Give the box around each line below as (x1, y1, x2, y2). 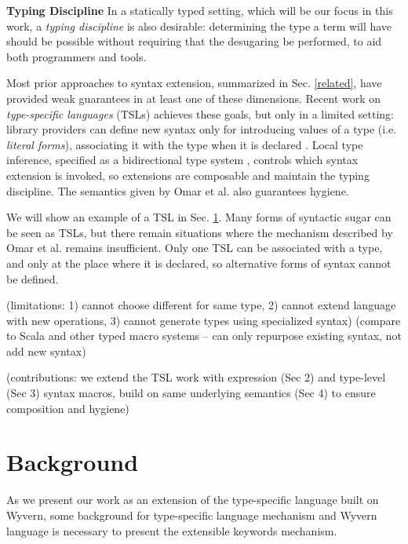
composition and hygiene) (6, 400, 129, 416)
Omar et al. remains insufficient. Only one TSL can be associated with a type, (6, 239, 383, 256)
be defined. (6, 270, 59, 287)
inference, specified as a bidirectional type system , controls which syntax (6, 152, 359, 168)
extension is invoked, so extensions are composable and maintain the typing (6, 166, 370, 183)
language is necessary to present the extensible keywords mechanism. (6, 522, 337, 539)
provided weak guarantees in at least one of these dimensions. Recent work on (6, 89, 381, 106)
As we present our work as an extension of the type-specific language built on (6, 491, 379, 508)
